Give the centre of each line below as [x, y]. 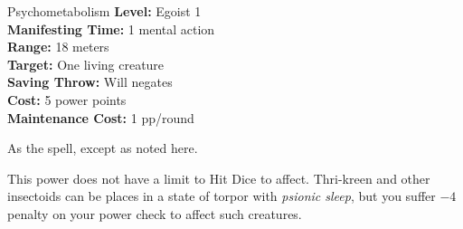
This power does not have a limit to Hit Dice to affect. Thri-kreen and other [219, 178]
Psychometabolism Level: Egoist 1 [104, 11]
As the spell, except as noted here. [103, 148]
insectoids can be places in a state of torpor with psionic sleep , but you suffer [222, 196]
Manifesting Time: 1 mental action [111, 29]
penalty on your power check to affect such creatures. [155, 213]
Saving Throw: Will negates [90, 82]
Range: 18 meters [58, 47]
